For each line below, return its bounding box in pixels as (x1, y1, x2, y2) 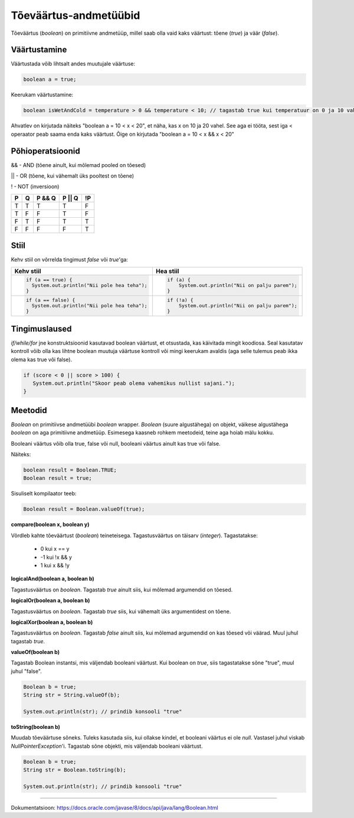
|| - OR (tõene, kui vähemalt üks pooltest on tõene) (11, 172, 135, 179)
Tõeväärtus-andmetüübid (11, 9, 140, 22)
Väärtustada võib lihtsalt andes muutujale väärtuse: (11, 60, 136, 67)
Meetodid (11, 405, 47, 415)
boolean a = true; (23, 76, 77, 83)
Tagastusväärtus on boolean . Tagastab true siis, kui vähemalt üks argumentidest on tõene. (11, 608, 231, 615)
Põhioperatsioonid (11, 146, 80, 156)
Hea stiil (155, 267, 179, 275)
